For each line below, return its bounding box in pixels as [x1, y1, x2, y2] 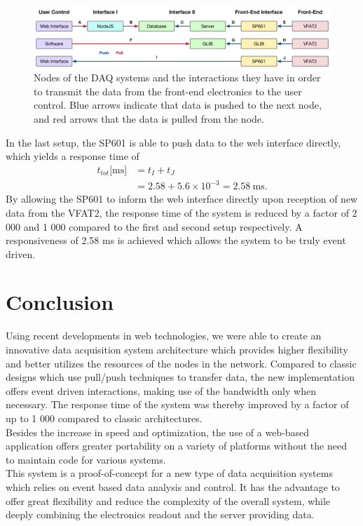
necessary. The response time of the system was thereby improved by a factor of [6, 397, 349, 412]
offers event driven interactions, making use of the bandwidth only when [6, 383, 316, 398]
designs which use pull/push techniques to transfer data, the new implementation [6, 370, 355, 384]
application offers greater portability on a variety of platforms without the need [6, 438, 347, 453]
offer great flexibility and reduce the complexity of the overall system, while [6, 493, 331, 508]
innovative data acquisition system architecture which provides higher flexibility [6, 342, 348, 357]
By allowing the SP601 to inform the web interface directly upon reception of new [6, 191, 358, 206]
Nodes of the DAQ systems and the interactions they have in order [34, 70, 321, 85]
